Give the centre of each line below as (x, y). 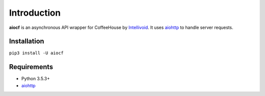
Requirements (31, 67)
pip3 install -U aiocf (36, 53)
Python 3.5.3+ (36, 79)
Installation (26, 41)
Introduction (35, 13)
